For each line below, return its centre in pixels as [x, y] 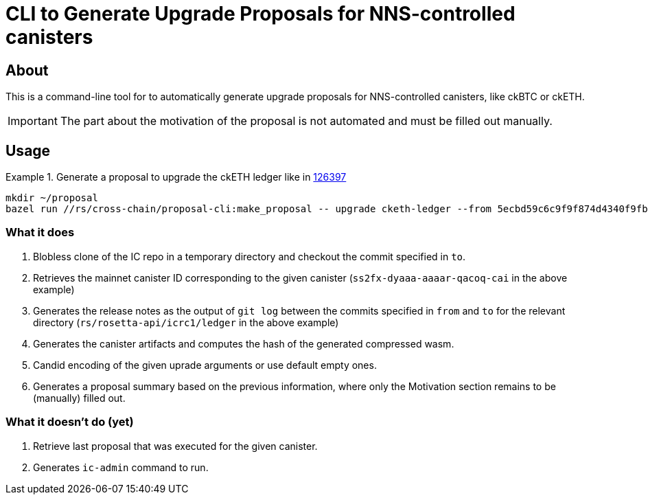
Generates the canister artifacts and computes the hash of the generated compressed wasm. [244, 343]
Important [33, 121]
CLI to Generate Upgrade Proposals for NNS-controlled [261, 14]
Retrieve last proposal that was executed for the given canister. [175, 446]
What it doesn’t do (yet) [70, 422]
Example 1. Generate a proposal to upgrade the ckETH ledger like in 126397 [176, 177]
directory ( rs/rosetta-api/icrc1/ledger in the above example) [186, 322]
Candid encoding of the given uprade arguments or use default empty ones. [205, 365]
